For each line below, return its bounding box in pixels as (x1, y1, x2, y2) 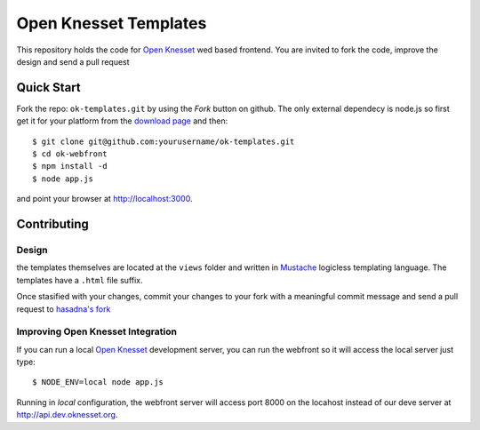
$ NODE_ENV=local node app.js (32, 378, 164, 387)
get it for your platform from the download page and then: (16, 115, 228, 126)
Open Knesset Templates (16, 13, 207, 33)
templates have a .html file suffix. (16, 275, 143, 285)
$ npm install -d (32, 161, 108, 171)
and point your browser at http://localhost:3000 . (16, 194, 193, 204)
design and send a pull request (16, 56, 130, 67)
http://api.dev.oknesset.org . (16, 410, 118, 420)
